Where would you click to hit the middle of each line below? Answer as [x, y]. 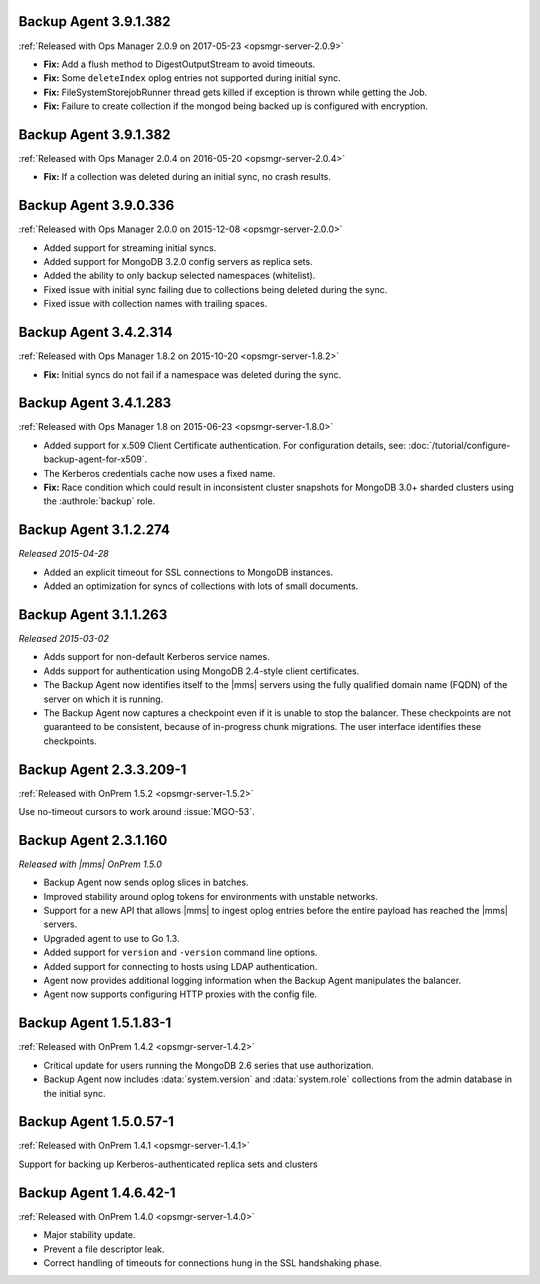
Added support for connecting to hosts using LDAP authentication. [180, 966]
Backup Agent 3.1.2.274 [94, 530]
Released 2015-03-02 [63, 638]
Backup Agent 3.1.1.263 [93, 614]
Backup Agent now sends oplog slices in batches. [146, 882]
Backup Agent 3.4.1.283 [95, 403]
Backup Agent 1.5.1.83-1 [95, 1023]
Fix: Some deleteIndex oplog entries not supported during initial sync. [192, 78]
